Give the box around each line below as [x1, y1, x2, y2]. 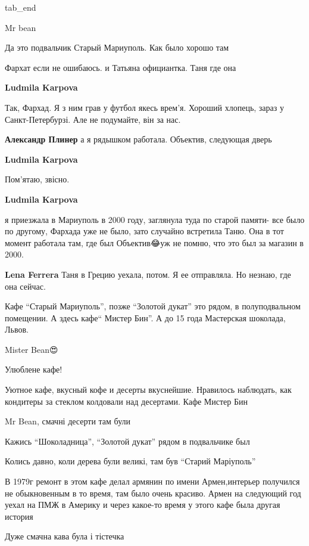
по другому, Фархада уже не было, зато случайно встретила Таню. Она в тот [5, 225, 284, 237]
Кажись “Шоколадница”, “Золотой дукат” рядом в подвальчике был [5, 435, 250, 447]
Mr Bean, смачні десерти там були [5, 415, 131, 427]
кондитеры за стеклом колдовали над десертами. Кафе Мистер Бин [5, 395, 248, 407]
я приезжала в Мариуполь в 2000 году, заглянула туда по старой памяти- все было [5, 213, 305, 225]
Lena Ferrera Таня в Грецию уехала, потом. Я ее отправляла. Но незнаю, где [5, 268, 291, 280]
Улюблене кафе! [5, 363, 63, 376]
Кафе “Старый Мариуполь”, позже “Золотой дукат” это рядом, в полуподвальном [5, 300, 301, 312]
